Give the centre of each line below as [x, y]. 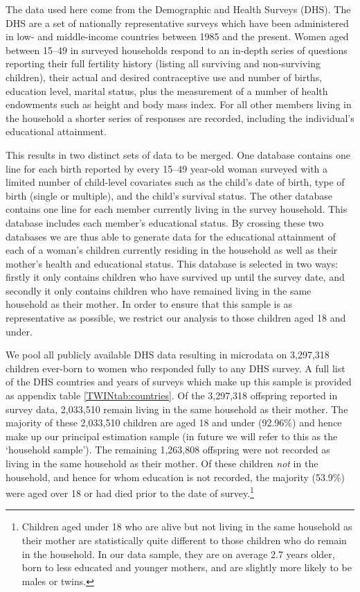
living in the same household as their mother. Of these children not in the [162, 463]
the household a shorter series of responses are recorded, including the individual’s [180, 117]
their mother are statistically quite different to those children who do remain [184, 540]
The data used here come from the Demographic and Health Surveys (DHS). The [178, 9]
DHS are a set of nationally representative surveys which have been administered [177, 23]
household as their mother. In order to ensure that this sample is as [149, 304]
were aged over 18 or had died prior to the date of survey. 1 [130, 492]
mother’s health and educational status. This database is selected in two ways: [172, 263]
